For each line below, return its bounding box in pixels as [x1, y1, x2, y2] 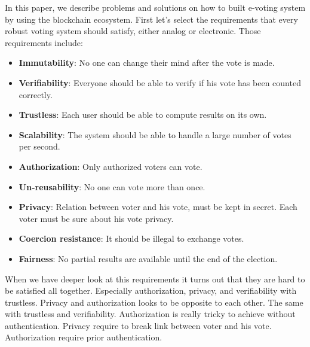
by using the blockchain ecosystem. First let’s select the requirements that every [5, 13, 298, 25]
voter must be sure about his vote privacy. [19, 212, 174, 224]
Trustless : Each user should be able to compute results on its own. [19, 108, 267, 121]
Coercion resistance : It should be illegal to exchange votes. [19, 232, 244, 245]
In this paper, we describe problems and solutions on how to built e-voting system [5, 1, 306, 13]
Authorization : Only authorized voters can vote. [19, 160, 202, 172]
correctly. [19, 88, 53, 101]
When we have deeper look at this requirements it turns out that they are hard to [5, 272, 305, 285]
